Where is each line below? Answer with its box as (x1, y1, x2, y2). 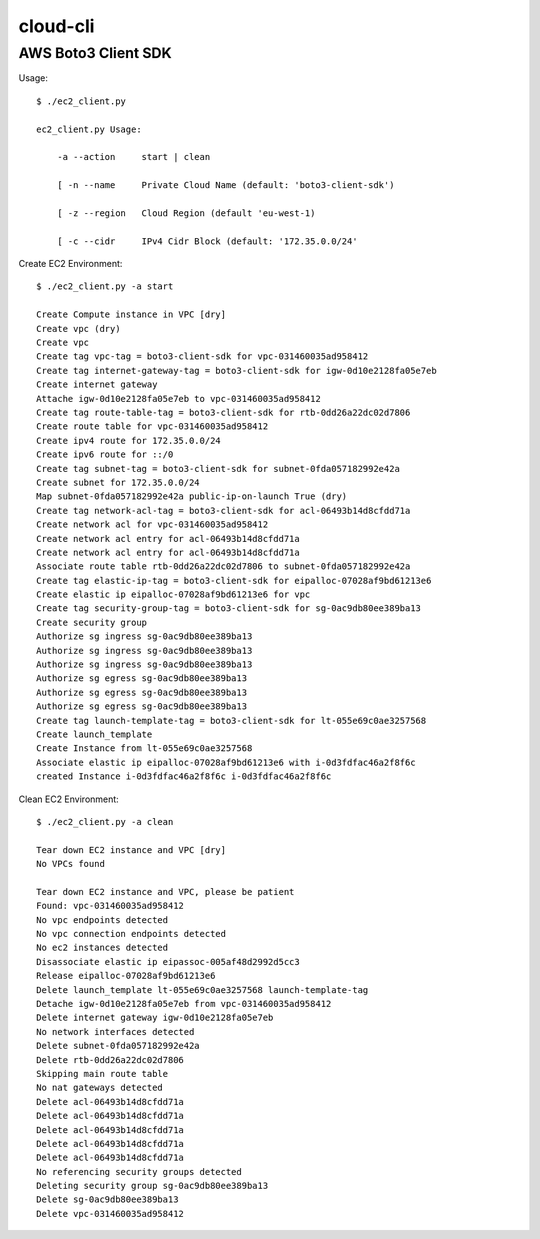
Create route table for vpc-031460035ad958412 (36, 421, 269, 432)
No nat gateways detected (36, 1082, 164, 1094)
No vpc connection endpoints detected (36, 928, 227, 940)
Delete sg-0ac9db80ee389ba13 (36, 1194, 179, 1205)
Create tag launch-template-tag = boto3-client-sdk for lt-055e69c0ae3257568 (36, 715, 427, 726)
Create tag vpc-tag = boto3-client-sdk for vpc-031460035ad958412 (36, 351, 369, 362)
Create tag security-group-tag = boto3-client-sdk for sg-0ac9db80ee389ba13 (36, 603, 422, 614)
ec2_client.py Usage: (36, 123, 142, 135)
